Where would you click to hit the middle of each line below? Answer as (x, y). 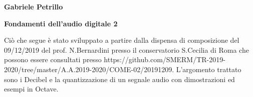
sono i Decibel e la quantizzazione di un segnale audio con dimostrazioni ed (119, 79)
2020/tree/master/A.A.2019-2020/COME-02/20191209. (89, 69)
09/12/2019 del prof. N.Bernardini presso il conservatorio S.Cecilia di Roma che (126, 49)
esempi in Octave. (31, 89)
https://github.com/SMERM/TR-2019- (165, 59)
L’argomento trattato (209, 69)
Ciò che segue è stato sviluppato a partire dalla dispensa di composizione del (122, 40)
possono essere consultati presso (53, 59)
